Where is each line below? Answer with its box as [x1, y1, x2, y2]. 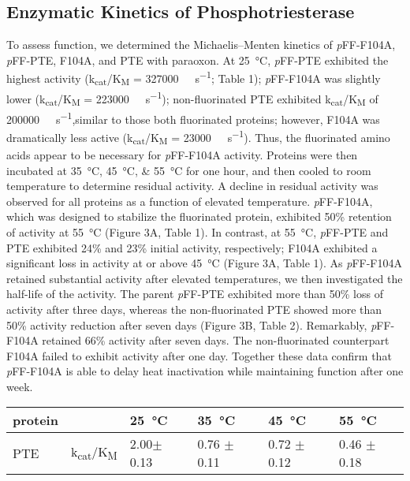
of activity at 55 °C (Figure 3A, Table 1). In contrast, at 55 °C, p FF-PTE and [6, 223, 389, 240]
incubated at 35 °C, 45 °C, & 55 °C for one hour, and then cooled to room [6, 162, 371, 178]
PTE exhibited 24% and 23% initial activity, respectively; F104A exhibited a [6, 239, 378, 255]
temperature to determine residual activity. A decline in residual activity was [6, 177, 378, 194]
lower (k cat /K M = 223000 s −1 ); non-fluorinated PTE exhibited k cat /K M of [6, 88, 378, 109]
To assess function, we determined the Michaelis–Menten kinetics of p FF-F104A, [6, 36, 396, 53]
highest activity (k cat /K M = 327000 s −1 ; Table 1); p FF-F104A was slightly [6, 68, 381, 88]
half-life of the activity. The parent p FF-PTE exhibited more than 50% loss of [6, 285, 383, 302]
